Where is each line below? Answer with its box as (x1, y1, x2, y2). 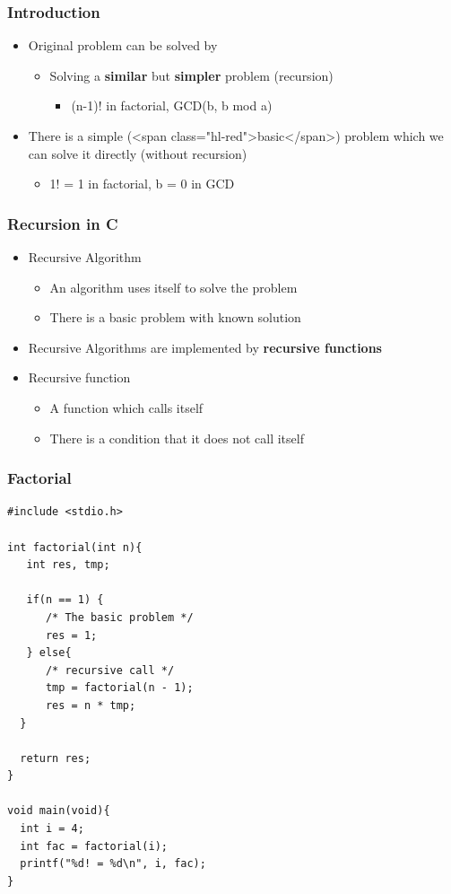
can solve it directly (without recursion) (28, 144, 247, 162)
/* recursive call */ (45, 663, 175, 677)
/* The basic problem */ (45, 610, 194, 624)
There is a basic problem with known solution (49, 308, 301, 327)
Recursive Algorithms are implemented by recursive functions (28, 337, 382, 356)
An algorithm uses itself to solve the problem (49, 277, 298, 296)
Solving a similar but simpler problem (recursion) (49, 66, 334, 84)
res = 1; (45, 628, 98, 642)
